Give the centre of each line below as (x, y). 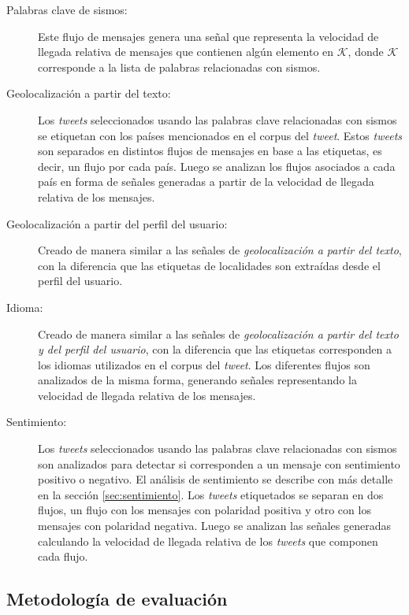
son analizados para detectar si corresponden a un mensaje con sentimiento (219, 463)
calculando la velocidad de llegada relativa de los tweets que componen (208, 541)
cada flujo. (63, 556)
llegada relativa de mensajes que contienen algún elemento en (186, 52)
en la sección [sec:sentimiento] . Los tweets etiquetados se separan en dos (211, 494)
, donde (366, 52)
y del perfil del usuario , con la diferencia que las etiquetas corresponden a (215, 349)
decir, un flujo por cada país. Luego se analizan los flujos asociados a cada (217, 166)
